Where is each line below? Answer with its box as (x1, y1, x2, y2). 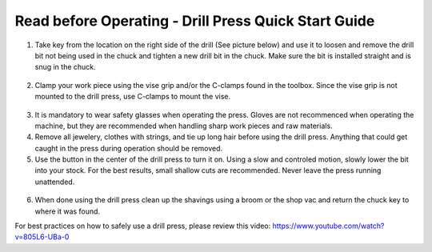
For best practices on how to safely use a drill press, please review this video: (14, 221, 271, 231)
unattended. (34, 177, 75, 186)
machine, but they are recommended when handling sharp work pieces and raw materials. (34, 121, 333, 130)
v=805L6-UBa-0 (14, 232, 70, 242)
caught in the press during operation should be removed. (34, 143, 223, 153)
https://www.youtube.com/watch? (272, 221, 385, 231)
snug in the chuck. (34, 62, 96, 72)
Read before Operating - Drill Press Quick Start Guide (14, 12, 375, 30)
